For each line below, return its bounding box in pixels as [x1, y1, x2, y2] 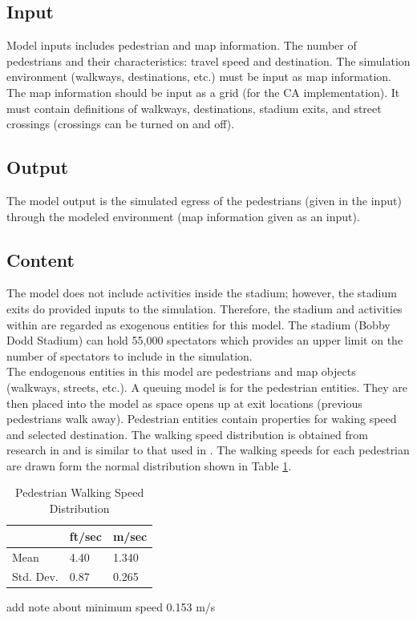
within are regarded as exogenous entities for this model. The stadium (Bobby [6, 316, 391, 333]
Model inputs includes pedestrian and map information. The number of [6, 37, 357, 54]
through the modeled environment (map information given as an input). [6, 208, 360, 224]
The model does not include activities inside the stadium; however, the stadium [6, 284, 397, 301]
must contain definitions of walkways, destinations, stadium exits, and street [6, 99, 382, 116]
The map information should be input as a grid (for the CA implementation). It [6, 83, 400, 100]
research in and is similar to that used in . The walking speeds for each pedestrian [6, 442, 410, 458]
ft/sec [69, 527, 102, 544]
